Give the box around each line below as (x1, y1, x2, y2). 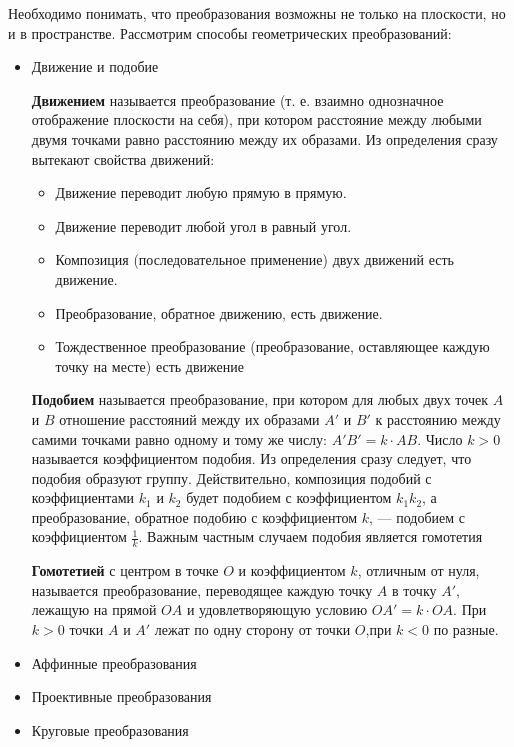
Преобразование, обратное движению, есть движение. (55, 302, 383, 323)
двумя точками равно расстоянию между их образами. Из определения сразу (31, 128, 498, 149)
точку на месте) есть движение (55, 355, 244, 376)
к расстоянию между (375, 408, 501, 429)
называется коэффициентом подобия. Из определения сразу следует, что (31, 448, 472, 469)
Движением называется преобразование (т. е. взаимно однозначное (31, 89, 444, 110)
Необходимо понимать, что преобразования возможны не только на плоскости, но (8, 3, 506, 23)
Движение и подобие (31, 56, 159, 77)
